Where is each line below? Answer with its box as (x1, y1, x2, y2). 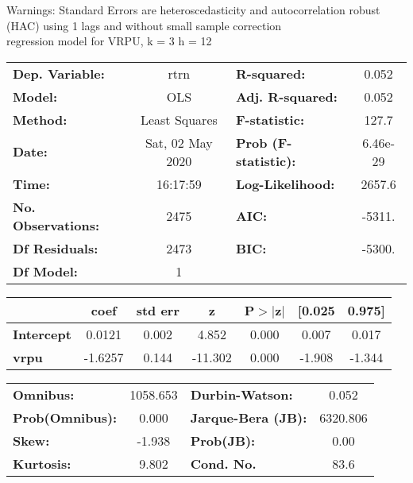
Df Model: (13, 261, 78, 280)
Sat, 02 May (145, 133, 213, 152)
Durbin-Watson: (190, 384, 293, 404)
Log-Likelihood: (235, 174, 335, 193)
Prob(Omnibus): (13, 408, 118, 427)
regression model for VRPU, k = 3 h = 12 (6, 33, 212, 49)
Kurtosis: (13, 454, 71, 473)
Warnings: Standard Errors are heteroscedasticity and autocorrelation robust (6, 2, 380, 17)
